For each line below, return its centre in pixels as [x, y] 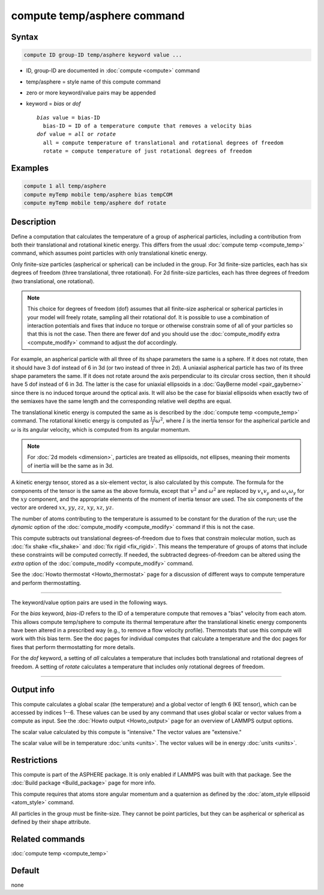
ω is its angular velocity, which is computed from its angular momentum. [101, 429]
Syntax [25, 37]
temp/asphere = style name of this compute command [94, 82]
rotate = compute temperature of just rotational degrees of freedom [147, 151]
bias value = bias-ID [68, 118]
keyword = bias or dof [53, 104]
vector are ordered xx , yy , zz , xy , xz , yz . [62, 507]
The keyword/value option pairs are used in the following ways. [89, 602]
